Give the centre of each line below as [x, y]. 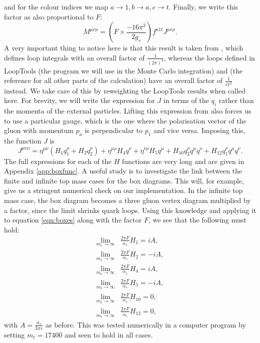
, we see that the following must [197, 220]
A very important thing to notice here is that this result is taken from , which [124, 48]
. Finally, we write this [204, 6]
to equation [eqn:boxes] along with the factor [73, 220]
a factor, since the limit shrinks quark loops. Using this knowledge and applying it [130, 210]
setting [15, 334]
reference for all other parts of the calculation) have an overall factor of [113, 80]
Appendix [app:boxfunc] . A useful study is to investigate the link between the [123, 171]
